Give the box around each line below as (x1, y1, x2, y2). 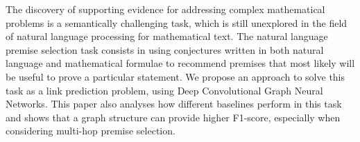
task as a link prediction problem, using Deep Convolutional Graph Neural (6, 83, 323, 97)
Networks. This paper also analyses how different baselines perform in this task (6, 97, 342, 111)
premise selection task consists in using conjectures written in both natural (6, 42, 324, 57)
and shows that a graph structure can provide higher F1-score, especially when (6, 110, 341, 124)
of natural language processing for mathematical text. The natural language (6, 29, 328, 43)
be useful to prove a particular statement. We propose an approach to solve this (6, 69, 345, 83)
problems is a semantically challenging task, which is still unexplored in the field (6, 15, 348, 30)
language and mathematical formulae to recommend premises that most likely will (6, 56, 355, 70)
